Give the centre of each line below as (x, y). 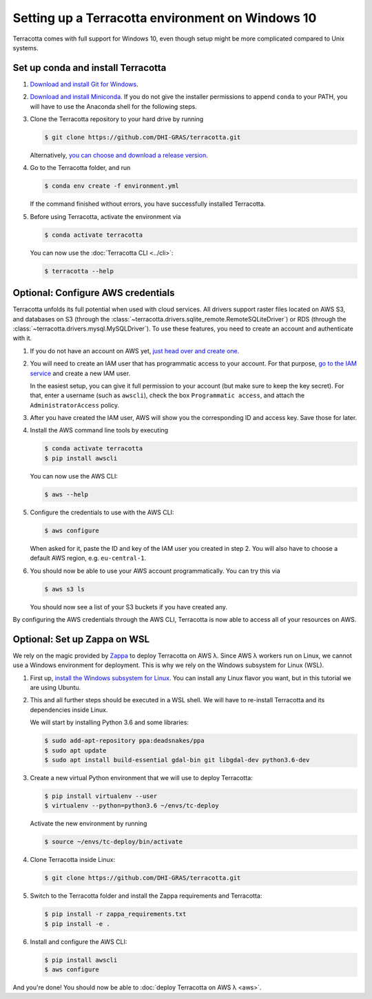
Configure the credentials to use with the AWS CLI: (102, 512)
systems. (25, 48)
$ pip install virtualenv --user (101, 796)
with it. (22, 338)
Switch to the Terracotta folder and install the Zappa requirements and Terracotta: (146, 896)
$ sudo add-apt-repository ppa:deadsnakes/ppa (124, 741)
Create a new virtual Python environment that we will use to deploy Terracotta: (141, 777)
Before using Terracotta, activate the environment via (106, 216)
